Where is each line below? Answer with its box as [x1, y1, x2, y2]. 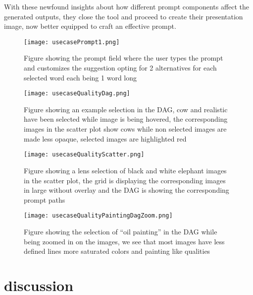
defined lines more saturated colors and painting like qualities [24, 246, 210, 256]
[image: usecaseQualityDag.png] [24, 90, 130, 97]
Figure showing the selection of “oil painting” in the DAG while [24, 226, 217, 236]
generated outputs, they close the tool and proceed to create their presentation [4, 11, 243, 21]
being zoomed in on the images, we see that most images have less [24, 236, 225, 246]
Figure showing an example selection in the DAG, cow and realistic [24, 104, 228, 114]
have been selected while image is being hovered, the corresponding [24, 114, 228, 124]
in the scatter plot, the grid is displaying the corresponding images [24, 175, 226, 185]
